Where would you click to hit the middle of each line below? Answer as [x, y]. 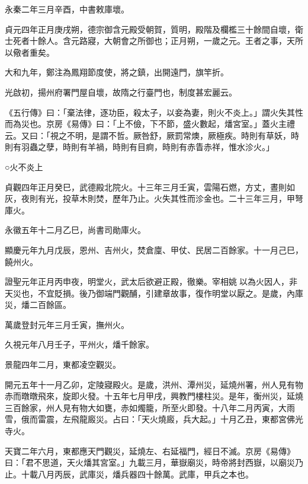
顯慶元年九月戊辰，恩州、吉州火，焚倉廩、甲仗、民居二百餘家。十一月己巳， [154, 249]
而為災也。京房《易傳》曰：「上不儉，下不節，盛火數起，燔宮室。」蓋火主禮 [150, 124]
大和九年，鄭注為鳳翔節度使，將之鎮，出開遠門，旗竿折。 [117, 72]
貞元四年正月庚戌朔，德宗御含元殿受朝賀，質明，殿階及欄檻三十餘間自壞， [150, 29]
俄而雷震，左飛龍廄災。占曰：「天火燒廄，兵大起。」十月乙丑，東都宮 [154, 419]
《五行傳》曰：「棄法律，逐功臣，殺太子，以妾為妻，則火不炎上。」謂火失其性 [154, 112]
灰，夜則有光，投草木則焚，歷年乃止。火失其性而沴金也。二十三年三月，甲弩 [154, 198]
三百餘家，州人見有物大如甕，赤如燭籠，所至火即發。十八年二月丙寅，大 [146, 407]
